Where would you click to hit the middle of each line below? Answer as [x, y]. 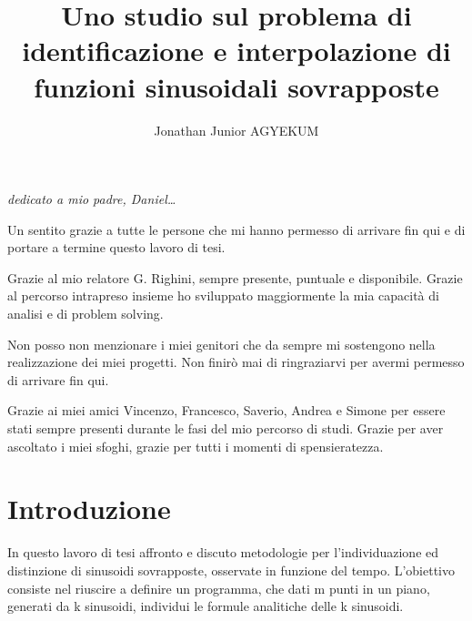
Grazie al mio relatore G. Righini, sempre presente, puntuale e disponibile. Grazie [235, 277]
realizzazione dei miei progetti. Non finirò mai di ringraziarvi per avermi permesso [236, 362]
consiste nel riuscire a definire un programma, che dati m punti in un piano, [219, 588]
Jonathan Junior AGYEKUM [236, 130]
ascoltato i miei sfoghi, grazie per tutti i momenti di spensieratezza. [196, 446]
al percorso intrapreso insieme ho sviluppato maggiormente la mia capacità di [223, 295]
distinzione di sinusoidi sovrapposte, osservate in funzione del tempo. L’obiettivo [231, 570]
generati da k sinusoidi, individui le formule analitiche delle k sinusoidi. [206, 606]
